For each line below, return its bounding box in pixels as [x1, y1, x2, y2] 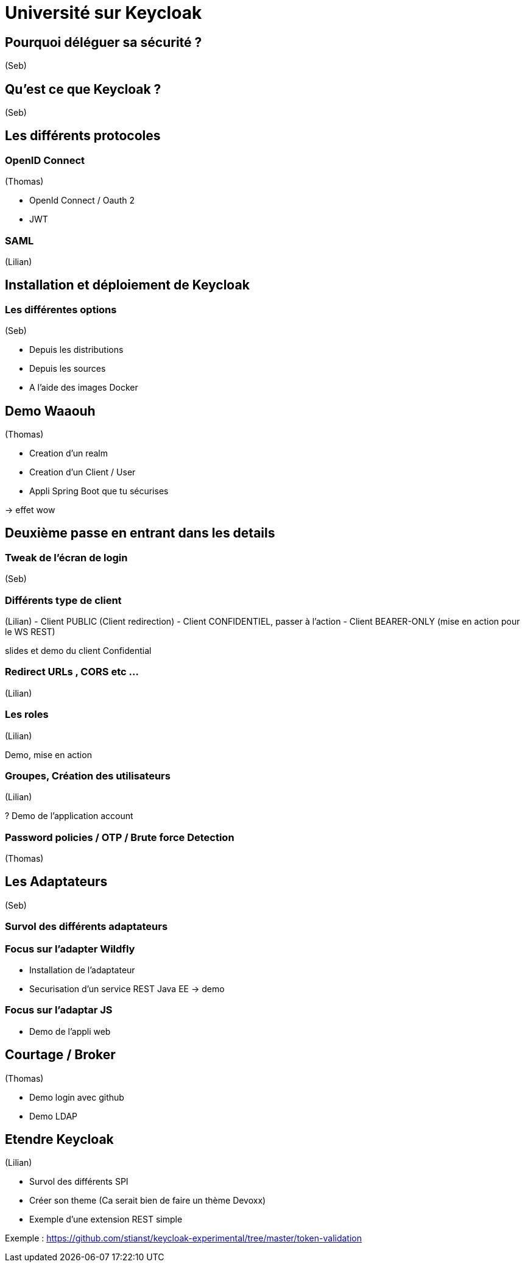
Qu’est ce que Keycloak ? [5, 81, 161, 97]
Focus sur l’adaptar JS [5, 1004, 113, 1017]
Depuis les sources [29, 363, 106, 374]
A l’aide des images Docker [29, 382, 138, 393]
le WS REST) [5, 626, 55, 637]
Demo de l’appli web [29, 1026, 111, 1037]
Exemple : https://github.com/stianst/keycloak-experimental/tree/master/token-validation [5, 1233, 362, 1244]
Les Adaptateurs [5, 874, 108, 890]
